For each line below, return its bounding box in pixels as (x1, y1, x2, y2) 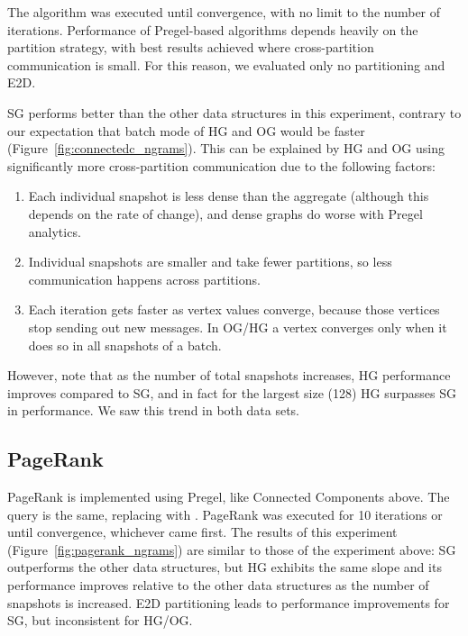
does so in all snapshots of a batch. (28, 335, 222, 354)
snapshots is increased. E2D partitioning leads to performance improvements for (7, 593, 450, 612)
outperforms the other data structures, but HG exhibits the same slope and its (7, 558, 442, 577)
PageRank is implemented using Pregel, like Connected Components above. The (7, 487, 450, 506)
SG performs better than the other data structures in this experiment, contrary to (7, 103, 462, 122)
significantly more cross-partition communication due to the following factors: (7, 156, 436, 175)
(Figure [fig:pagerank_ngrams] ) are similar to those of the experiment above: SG (7, 540, 456, 559)
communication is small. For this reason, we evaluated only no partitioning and (7, 55, 445, 74)
